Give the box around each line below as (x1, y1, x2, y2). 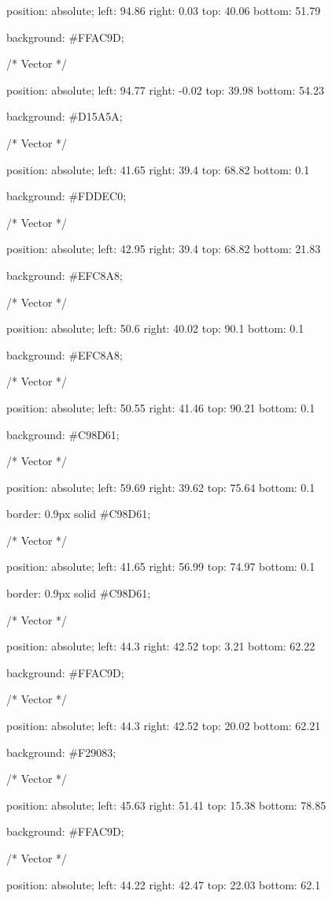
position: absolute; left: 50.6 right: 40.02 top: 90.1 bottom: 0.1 (6, 320, 304, 337)
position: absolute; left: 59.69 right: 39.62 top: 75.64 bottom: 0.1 (6, 479, 315, 495)
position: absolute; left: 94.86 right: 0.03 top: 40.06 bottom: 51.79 (6, 2, 321, 18)
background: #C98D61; (6, 426, 120, 442)
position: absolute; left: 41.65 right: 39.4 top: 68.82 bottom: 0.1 (6, 161, 310, 177)
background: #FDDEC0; (6, 188, 127, 204)
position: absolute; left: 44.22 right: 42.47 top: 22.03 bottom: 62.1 (6, 876, 321, 892)
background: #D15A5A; (6, 108, 123, 125)
